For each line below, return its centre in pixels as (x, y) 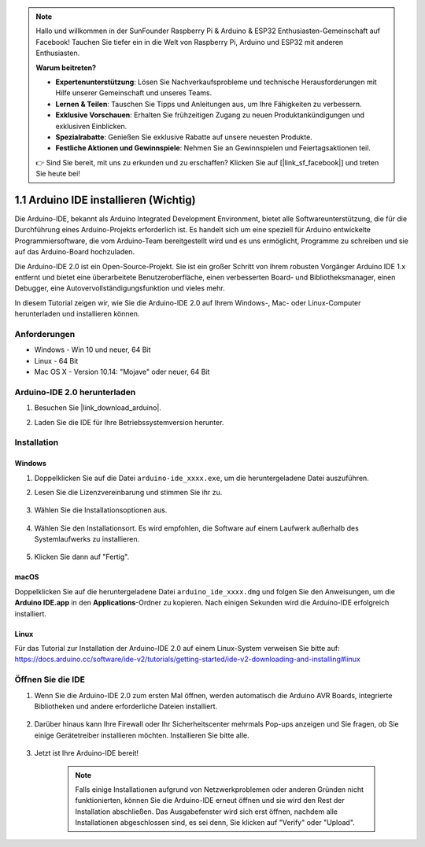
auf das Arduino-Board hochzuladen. (75, 252)
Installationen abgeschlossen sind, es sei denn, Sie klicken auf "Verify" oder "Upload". (215, 823)
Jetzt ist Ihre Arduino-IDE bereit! (87, 753)
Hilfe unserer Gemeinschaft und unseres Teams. (134, 93)
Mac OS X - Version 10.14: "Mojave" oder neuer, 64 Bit (122, 372)
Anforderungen (45, 334)
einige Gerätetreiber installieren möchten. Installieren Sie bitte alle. (142, 735)
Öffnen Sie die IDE (50, 679)
